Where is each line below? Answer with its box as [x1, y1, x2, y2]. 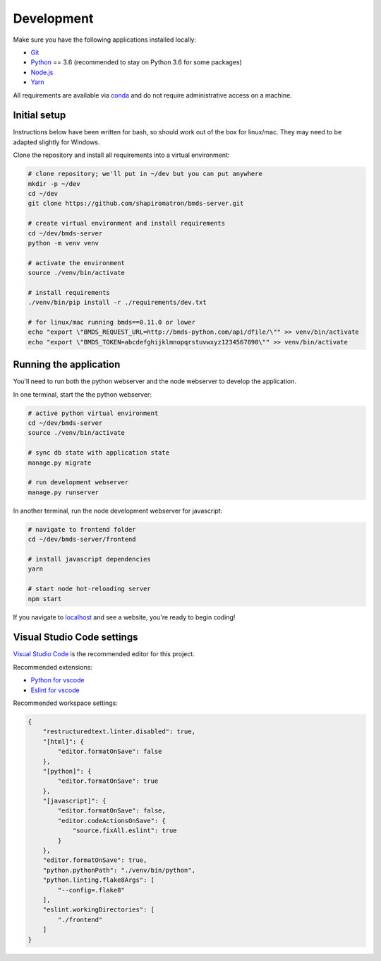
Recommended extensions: [13, 663, 93, 671]
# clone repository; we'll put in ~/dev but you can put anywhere [28, 170, 262, 178]
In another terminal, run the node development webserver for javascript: [13, 506, 223, 515]
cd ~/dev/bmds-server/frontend [28, 535, 137, 544]
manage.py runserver [28, 488, 99, 496]
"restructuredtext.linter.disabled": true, [42, 728, 195, 735]
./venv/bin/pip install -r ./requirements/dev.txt [28, 298, 207, 307]
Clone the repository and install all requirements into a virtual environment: [13, 151, 230, 159]
